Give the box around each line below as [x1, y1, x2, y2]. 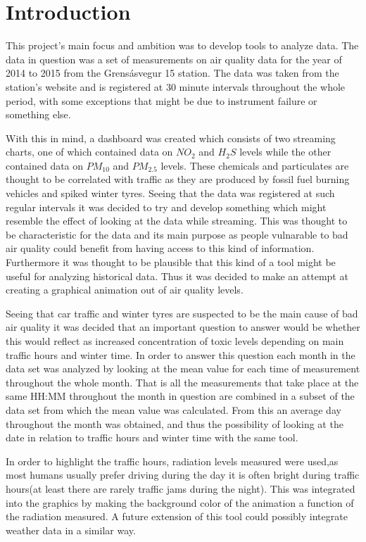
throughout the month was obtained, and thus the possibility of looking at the [6, 416, 343, 431]
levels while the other [239, 144, 332, 159]
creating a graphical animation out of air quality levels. [6, 282, 244, 297]
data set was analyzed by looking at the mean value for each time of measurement [6, 361, 360, 376]
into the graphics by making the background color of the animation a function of [6, 495, 354, 510]
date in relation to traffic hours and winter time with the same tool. [6, 430, 298, 445]
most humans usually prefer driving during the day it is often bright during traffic [6, 467, 360, 482]
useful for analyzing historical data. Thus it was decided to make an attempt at [6, 268, 348, 283]
